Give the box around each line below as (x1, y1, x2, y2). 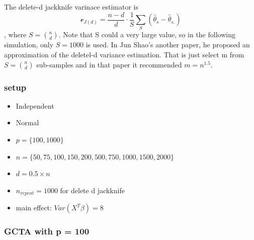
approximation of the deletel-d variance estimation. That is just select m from (4, 49, 244, 59)
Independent (16, 100, 54, 111)
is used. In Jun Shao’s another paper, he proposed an (86, 39, 250, 50)
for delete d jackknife (60, 185, 125, 195)
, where (4, 29, 27, 40)
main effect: (16, 202, 52, 213)
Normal (16, 117, 39, 128)
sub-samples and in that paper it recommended (36, 59, 182, 69)
